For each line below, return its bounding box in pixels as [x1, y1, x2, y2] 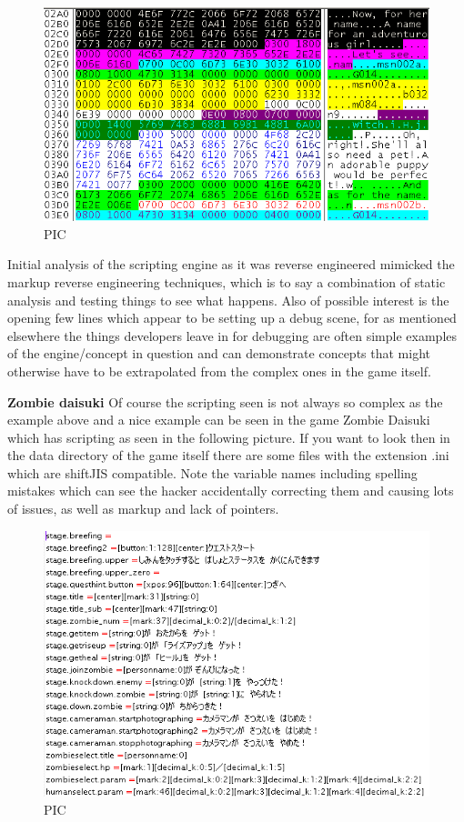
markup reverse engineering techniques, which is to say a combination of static [7, 272, 446, 291]
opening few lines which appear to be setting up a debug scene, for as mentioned [7, 308, 457, 327]
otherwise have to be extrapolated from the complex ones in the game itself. [7, 361, 431, 380]
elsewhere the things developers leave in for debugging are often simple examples [7, 326, 458, 345]
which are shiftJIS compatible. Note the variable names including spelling [7, 463, 418, 482]
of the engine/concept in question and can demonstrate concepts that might [7, 344, 430, 363]
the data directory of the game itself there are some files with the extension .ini [7, 446, 449, 465]
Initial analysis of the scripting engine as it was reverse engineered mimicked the [7, 255, 455, 274]
